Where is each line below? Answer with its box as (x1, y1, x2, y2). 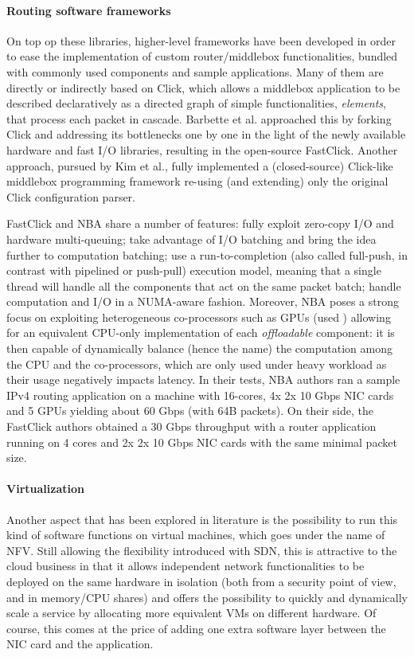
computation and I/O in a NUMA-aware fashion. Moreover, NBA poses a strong (6, 293, 399, 310)
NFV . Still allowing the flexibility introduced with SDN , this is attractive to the (6, 542, 397, 558)
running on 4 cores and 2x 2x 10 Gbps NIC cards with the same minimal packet (6, 433, 397, 450)
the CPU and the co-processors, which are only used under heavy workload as (6, 355, 387, 372)
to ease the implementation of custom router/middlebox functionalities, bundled (6, 48, 398, 65)
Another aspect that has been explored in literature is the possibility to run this (6, 510, 398, 527)
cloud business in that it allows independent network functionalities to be (6, 557, 365, 574)
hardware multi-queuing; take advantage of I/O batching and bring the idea (6, 230, 377, 247)
